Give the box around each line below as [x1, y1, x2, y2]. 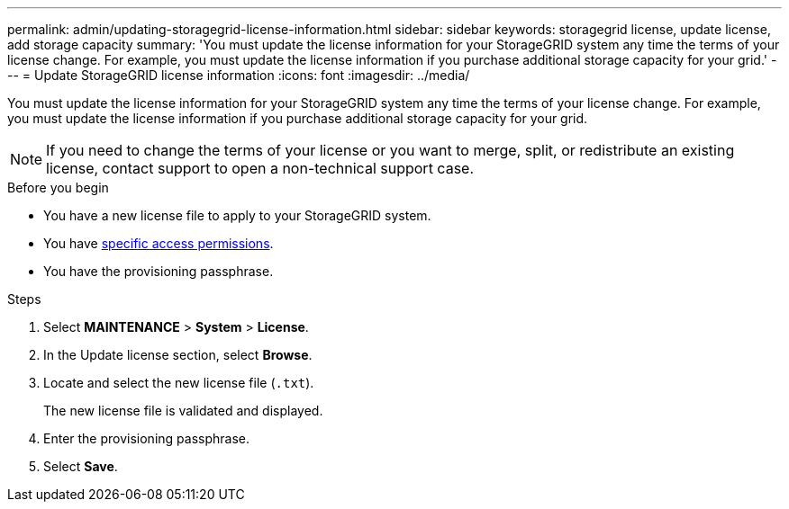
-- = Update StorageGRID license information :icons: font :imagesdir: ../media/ [7, 67, 470, 83]
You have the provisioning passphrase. [43, 263, 274, 279]
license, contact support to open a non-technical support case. [46, 159, 475, 177]
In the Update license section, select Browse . [43, 347, 313, 362]
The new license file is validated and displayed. [43, 403, 323, 418]
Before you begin [7, 180, 109, 195]
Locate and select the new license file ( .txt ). [43, 375, 314, 390]
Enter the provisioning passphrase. [43, 431, 249, 446]
